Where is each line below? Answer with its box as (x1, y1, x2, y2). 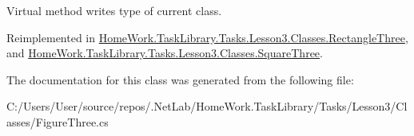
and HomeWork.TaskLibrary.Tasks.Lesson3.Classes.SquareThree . (6, 45, 323, 61)
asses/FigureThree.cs (6, 113, 109, 130)
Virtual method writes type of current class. (6, 2, 222, 18)
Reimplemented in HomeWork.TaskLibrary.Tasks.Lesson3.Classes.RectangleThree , (6, 29, 408, 45)
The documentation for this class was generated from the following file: (6, 71, 354, 87)
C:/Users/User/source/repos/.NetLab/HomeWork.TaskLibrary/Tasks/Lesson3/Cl (6, 98, 408, 115)
